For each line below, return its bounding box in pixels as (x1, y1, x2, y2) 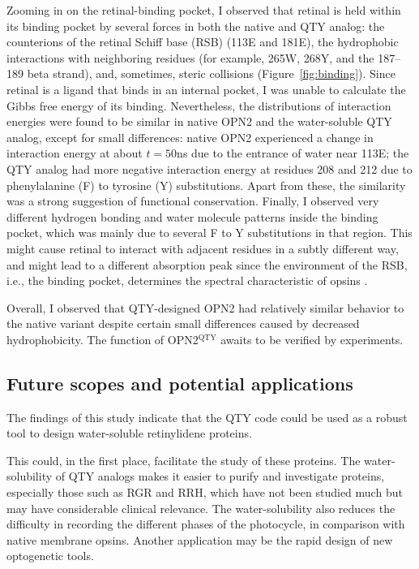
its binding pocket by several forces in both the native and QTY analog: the (6, 17, 385, 34)
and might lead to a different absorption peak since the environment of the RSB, (6, 256, 408, 273)
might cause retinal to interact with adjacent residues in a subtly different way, (6, 239, 399, 256)
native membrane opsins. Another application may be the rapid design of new (6, 531, 393, 548)
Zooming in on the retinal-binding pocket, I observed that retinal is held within (6, 2, 401, 18)
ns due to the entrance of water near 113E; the (177, 144, 409, 162)
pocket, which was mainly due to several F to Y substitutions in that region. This (6, 224, 413, 241)
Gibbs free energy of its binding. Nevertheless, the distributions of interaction (6, 97, 391, 114)
